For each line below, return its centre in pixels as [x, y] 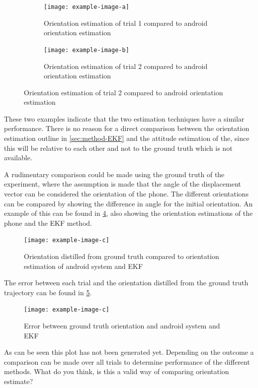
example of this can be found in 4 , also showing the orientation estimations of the [129, 213]
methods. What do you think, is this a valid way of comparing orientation [117, 371]
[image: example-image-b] [86, 50]
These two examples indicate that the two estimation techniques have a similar [124, 118]
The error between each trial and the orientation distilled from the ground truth [126, 283]
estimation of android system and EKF [84, 266]
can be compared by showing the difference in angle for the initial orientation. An [129, 203]
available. [18, 158]
